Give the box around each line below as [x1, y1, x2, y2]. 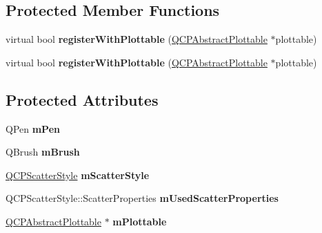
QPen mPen [6, 121, 60, 136]
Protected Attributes [6, 88, 159, 110]
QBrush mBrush [6, 145, 80, 159]
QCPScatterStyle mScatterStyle [6, 167, 150, 182]
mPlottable [112, 214, 167, 228]
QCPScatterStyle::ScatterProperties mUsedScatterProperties [6, 191, 279, 205]
